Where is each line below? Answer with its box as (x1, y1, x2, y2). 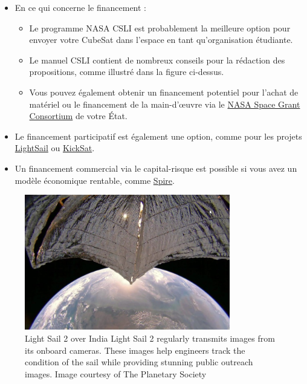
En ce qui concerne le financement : (15, 1, 147, 13)
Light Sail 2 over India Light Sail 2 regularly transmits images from (25, 332, 275, 345)
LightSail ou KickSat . (15, 142, 95, 154)
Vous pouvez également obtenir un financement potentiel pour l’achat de (29, 85, 299, 98)
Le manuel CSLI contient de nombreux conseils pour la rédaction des (29, 53, 285, 66)
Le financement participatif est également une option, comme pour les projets (15, 129, 302, 142)
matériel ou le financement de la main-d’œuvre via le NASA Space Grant (29, 97, 300, 110)
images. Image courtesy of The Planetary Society (25, 367, 207, 380)
